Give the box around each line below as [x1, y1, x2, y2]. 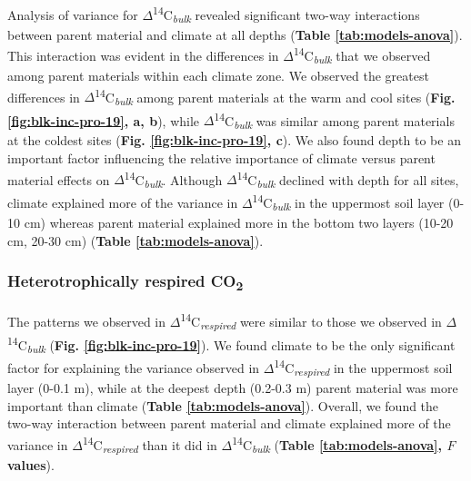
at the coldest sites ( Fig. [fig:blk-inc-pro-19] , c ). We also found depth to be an [7, 131, 461, 150]
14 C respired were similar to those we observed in [180, 309, 442, 333]
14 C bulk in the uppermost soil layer [252, 191, 445, 214]
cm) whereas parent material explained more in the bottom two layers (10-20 [24, 213, 454, 232]
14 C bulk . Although [124, 167, 223, 191]
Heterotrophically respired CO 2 [7, 270, 244, 295]
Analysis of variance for [7, 5, 138, 24]
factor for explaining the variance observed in [7, 358, 260, 378]
